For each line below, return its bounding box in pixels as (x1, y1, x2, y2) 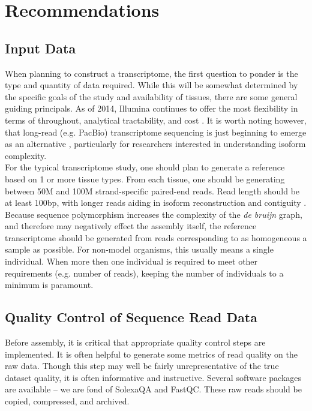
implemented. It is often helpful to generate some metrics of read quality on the (5, 347, 298, 360)
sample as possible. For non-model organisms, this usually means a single (5, 243, 274, 256)
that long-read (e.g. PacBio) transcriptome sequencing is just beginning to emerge (5, 125, 307, 138)
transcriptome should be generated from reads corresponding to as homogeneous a (5, 231, 307, 244)
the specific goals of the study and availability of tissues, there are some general (5, 90, 298, 103)
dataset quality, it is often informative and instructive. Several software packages (5, 371, 302, 383)
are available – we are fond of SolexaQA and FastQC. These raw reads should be (5, 383, 302, 395)
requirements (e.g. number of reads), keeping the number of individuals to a (5, 266, 284, 279)
